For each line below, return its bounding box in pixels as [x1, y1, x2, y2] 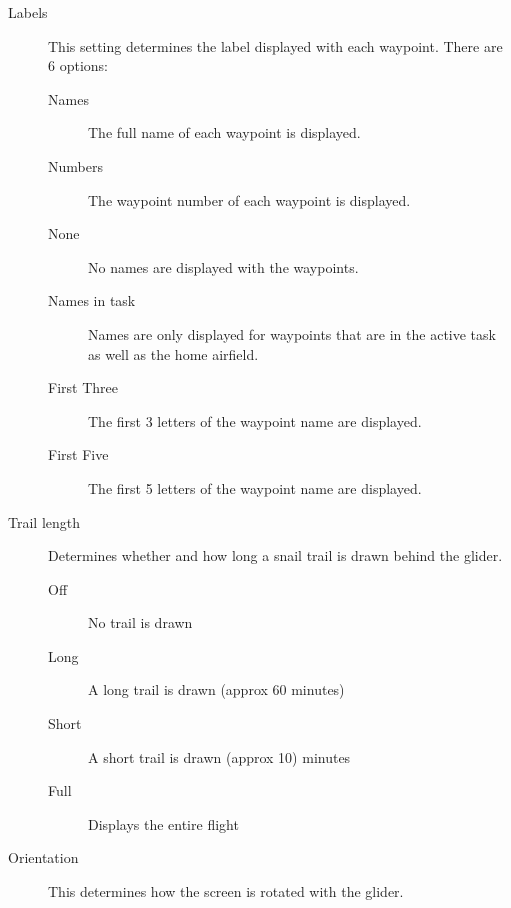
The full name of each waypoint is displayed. [88, 122, 361, 143]
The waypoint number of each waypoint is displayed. [88, 189, 411, 210]
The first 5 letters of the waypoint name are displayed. [88, 477, 422, 498]
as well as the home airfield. [88, 343, 259, 364]
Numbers [48, 155, 103, 176]
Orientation [8, 847, 79, 868]
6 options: [48, 55, 108, 76]
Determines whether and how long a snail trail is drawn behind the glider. [48, 545, 503, 566]
